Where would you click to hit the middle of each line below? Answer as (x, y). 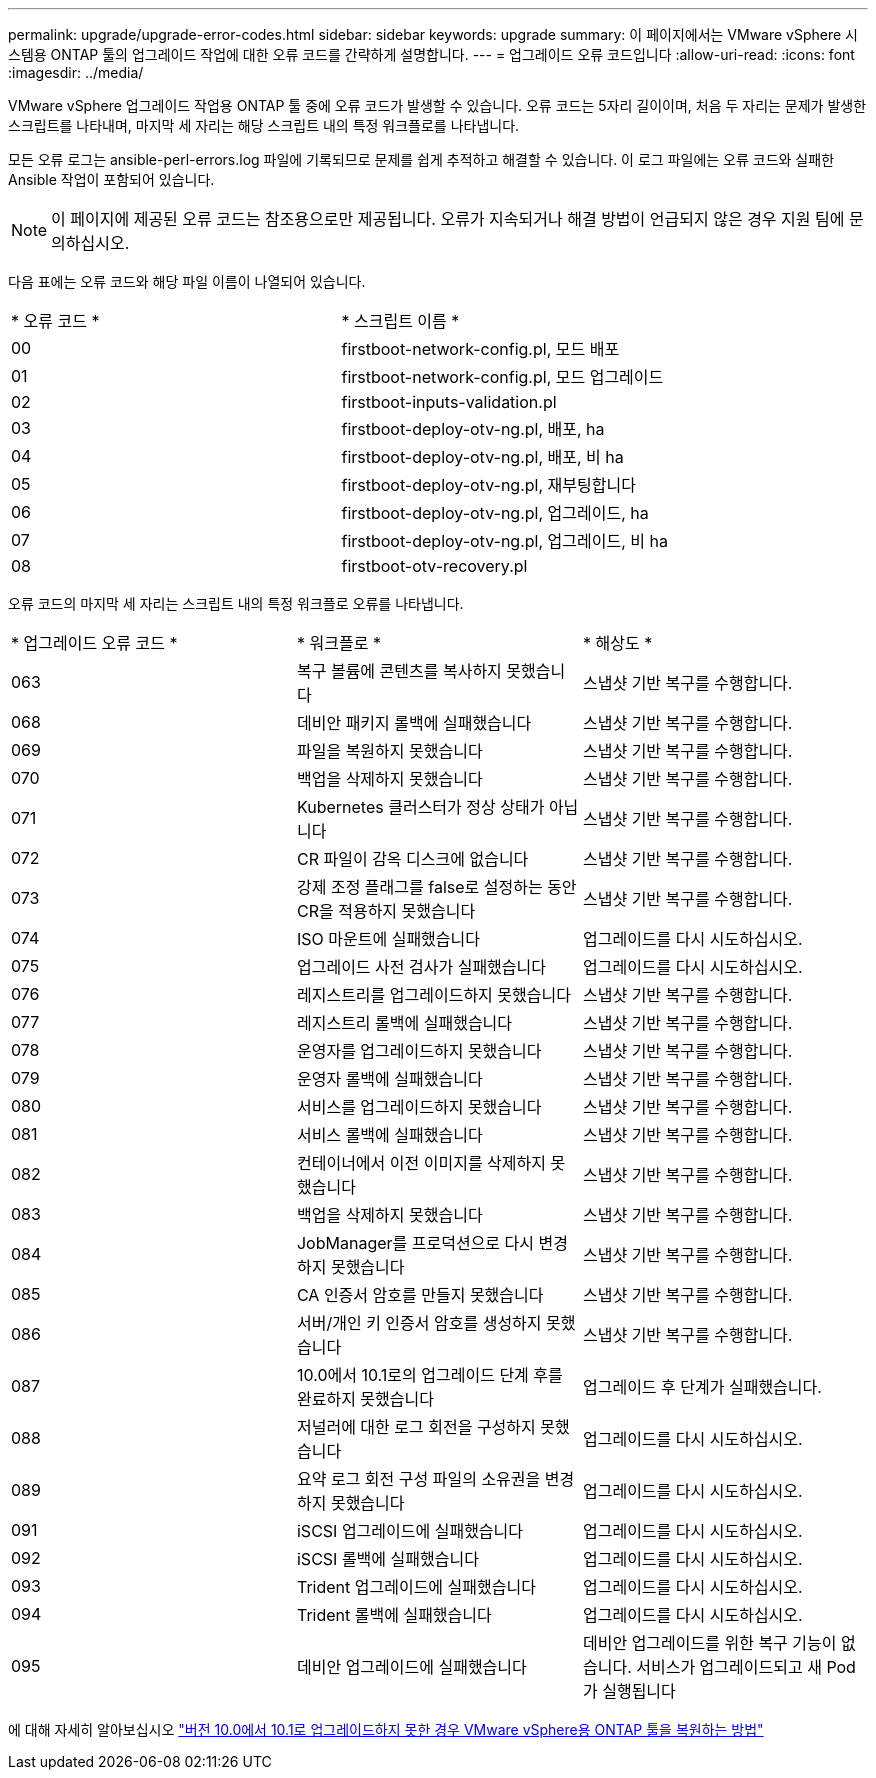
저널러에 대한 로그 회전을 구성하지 (416, 1427)
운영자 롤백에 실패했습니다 (389, 1079)
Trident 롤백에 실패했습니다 (394, 1615)
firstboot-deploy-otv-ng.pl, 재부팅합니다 (488, 485)
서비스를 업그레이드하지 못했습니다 (419, 1107)
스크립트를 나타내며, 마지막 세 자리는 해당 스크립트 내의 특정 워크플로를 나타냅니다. (264, 125)
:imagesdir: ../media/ (76, 72)
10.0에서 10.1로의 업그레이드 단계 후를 (429, 1375)
